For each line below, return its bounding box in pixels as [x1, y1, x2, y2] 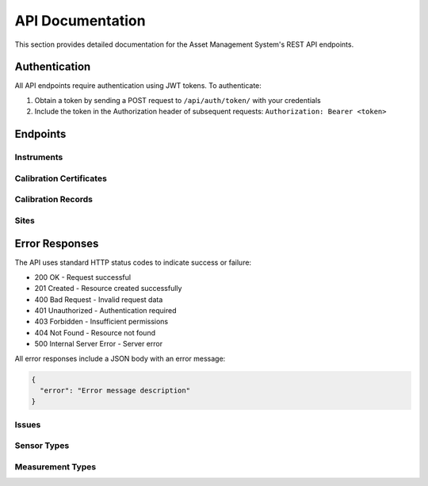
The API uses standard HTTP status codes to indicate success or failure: [14, 258, 252, 267]
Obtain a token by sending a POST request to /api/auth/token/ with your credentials [34, 95, 321, 105]
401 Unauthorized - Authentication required [34, 305, 177, 315]
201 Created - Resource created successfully [34, 284, 182, 293]
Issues [14, 419, 41, 430]
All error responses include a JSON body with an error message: [14, 354, 226, 363]
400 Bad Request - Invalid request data [34, 294, 163, 304]
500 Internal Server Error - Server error [34, 339, 162, 349]
